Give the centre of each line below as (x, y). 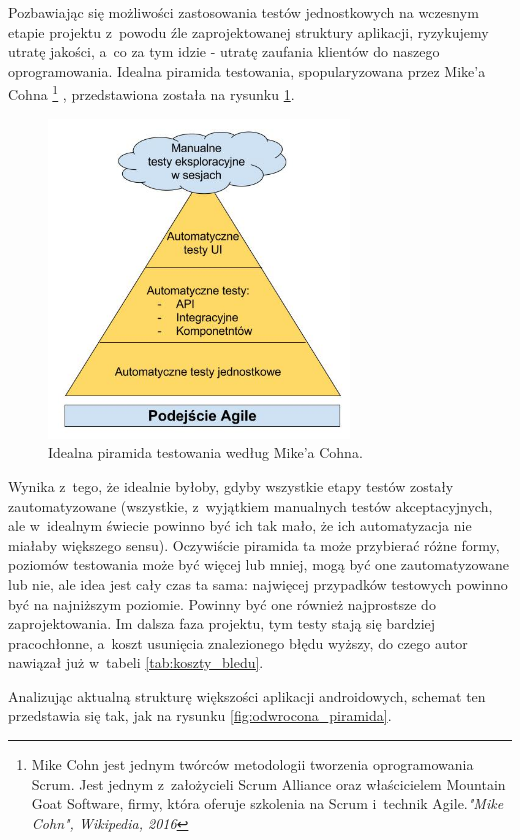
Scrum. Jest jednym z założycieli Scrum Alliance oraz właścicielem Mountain (268, 783)
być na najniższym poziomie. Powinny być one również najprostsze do (222, 603)
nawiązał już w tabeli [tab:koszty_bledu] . (136, 662)
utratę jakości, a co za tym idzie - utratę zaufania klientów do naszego (224, 51)
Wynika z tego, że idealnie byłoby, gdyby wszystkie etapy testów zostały (231, 485)
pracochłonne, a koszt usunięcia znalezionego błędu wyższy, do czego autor (238, 642)
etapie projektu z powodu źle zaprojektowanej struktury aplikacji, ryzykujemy (248, 31)
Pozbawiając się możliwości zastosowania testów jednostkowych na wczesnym (243, 12)
